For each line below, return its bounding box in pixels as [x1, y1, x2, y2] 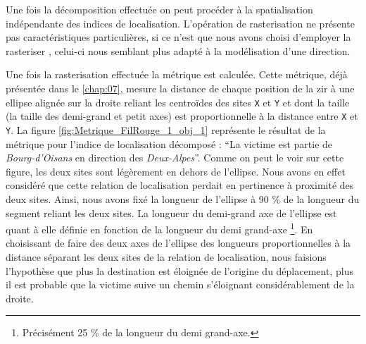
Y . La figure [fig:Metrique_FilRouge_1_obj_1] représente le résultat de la [6, 122, 326, 137]
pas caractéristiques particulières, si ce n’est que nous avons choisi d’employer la [6, 30, 351, 44]
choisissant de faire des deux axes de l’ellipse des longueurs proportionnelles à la [6, 235, 351, 250]
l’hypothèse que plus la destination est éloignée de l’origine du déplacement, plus [6, 263, 353, 278]
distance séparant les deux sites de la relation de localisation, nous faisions [6, 249, 327, 264]
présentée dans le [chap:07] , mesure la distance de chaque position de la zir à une [6, 80, 355, 95]
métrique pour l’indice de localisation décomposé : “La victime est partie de [6, 136, 333, 151]
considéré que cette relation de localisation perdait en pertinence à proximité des [6, 178, 354, 192]
